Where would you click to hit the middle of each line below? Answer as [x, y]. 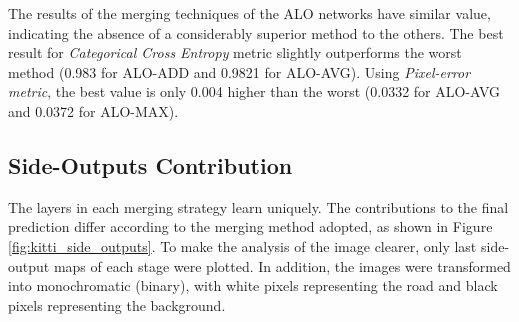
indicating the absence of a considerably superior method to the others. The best [256, 32]
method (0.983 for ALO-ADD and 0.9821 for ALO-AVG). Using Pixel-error [239, 71]
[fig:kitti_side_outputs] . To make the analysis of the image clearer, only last [242, 245]
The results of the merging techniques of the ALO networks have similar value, [249, 13]
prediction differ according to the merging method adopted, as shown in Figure [250, 226]
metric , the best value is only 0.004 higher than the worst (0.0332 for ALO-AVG [254, 91]
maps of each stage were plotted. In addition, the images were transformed [282, 265]
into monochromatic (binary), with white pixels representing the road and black [253, 285]
